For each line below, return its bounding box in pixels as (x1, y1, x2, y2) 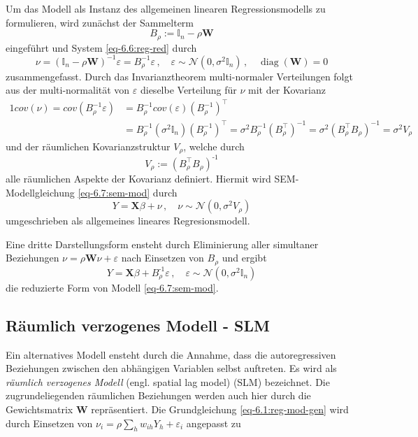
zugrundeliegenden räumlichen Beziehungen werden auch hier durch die (6, 388, 311, 403)
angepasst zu (186, 415, 241, 430)
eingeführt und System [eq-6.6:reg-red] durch (6, 40, 197, 55)
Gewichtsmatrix (6, 401, 73, 416)
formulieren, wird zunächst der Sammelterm (6, 15, 194, 29)
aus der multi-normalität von (6, 83, 130, 97)
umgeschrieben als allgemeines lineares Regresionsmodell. (6, 213, 250, 228)
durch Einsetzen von (6, 415, 93, 430)
